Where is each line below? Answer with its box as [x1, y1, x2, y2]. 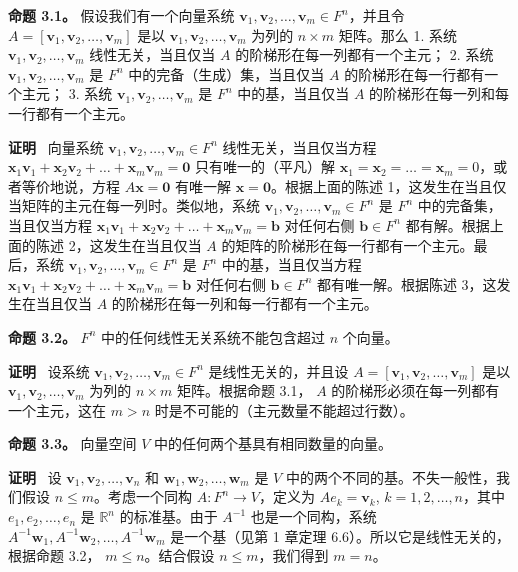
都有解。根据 [405, 214, 490, 235]
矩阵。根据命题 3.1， [176, 380, 312, 401]
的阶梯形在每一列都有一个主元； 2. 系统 [235, 44, 494, 65]
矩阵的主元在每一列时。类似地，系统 [21, 195, 260, 216]
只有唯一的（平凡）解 [195, 156, 336, 177]
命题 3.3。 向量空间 [8, 433, 137, 454]
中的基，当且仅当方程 [221, 254, 362, 275]
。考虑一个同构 [94, 486, 193, 507]
